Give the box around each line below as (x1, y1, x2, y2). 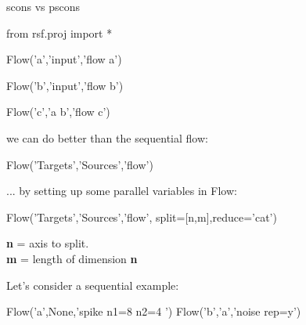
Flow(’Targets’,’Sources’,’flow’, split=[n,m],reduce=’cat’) (6, 208, 277, 225)
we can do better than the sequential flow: (6, 129, 208, 146)
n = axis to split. (6, 235, 89, 251)
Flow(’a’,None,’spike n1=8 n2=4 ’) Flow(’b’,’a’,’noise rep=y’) (6, 303, 301, 320)
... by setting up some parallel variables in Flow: (6, 182, 237, 199)
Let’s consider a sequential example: (6, 276, 179, 293)
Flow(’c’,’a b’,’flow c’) (6, 103, 110, 120)
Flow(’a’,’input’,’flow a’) (6, 51, 122, 67)
